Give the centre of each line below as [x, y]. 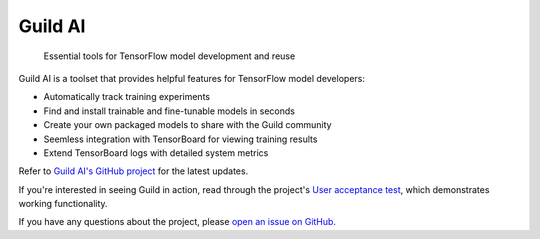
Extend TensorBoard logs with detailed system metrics [156, 152]
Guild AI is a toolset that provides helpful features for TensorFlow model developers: [191, 78]
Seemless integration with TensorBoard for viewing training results [180, 139]
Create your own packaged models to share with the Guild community [187, 125]
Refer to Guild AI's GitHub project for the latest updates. [133, 171]
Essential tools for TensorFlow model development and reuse [169, 56]
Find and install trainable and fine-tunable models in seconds [169, 111]
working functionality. [63, 204]
